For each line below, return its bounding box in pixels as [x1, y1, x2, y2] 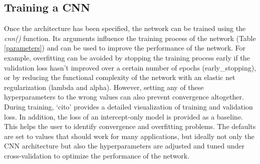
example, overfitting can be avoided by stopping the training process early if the [4, 52, 250, 62]
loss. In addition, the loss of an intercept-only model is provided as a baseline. [4, 111, 243, 121]
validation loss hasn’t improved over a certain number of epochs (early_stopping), [4, 62, 256, 72]
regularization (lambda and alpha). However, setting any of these [4, 81, 204, 92]
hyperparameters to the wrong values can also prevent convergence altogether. [4, 91, 244, 102]
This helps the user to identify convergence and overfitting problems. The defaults [4, 121, 256, 131]
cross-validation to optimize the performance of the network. [4, 150, 190, 160]
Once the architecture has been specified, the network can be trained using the [4, 23, 246, 33]
